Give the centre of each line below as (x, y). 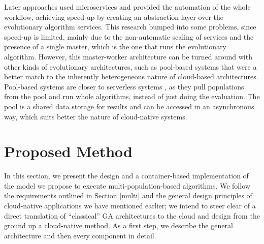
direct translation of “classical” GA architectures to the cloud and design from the (132, 215)
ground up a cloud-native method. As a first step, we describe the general (119, 225)
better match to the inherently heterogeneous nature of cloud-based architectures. (131, 77)
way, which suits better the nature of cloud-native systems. (96, 116)
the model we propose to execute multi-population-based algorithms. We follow (127, 185)
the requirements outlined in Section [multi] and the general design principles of (128, 195)
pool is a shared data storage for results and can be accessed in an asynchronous (129, 106)
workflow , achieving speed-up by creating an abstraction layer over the (114, 17)
